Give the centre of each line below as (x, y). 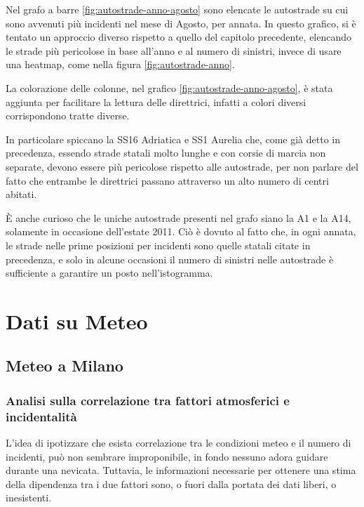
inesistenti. (29, 498)
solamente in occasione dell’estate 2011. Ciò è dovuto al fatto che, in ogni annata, (181, 231)
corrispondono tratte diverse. (68, 116)
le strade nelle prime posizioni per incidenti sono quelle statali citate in (158, 245)
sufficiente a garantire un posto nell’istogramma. (109, 273)
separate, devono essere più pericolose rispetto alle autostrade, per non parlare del (182, 166)
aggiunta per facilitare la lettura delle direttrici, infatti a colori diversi (156, 101)
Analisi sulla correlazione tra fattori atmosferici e (148, 400)
